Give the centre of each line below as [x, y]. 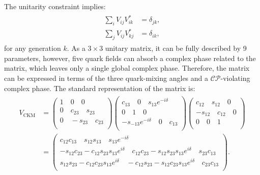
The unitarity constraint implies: [55, 6]
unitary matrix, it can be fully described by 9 [176, 48]
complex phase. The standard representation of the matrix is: [100, 88]
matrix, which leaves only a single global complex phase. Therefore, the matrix [127, 68]
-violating [235, 78]
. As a [76, 48]
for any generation [33, 48]
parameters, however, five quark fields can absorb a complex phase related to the [130, 58]
